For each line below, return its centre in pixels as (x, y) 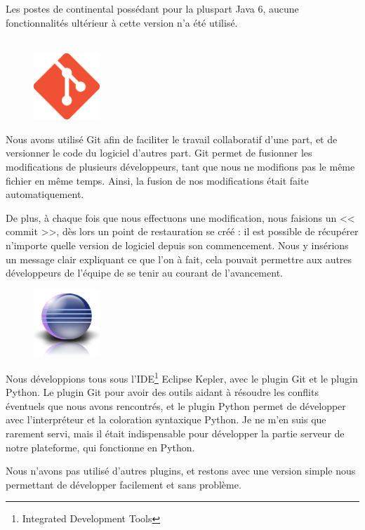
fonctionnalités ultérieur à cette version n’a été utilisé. (122, 22)
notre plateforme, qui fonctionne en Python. (100, 447)
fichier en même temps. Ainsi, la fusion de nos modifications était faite (157, 180)
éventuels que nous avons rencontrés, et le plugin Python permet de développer (176, 405)
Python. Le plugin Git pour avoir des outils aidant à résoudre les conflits (162, 392)
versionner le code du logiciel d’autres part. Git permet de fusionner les (159, 153)
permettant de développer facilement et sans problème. (124, 484)
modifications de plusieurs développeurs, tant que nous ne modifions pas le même (180, 167)
